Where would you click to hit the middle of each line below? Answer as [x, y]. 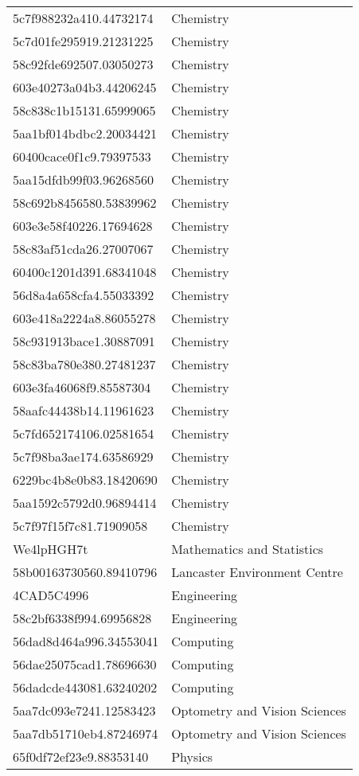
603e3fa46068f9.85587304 [82, 387]
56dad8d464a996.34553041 [86, 641]
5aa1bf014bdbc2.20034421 [85, 133]
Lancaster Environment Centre [257, 572]
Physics [192, 757]
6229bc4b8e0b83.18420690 [85, 480]
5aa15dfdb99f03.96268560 [83, 179]
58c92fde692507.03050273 [83, 64]
